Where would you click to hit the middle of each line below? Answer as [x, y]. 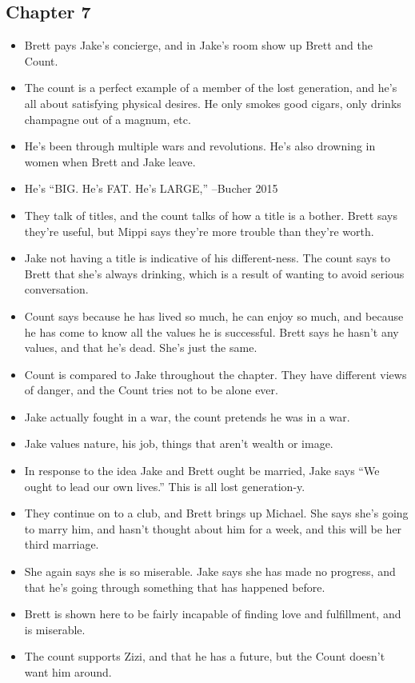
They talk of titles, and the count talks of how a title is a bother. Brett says [211, 215]
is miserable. [55, 629]
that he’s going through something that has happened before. [175, 587]
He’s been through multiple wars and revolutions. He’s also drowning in [200, 146]
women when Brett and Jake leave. [110, 161]
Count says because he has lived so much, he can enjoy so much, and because [214, 316]
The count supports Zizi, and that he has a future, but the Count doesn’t [205, 656]
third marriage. [62, 544]
